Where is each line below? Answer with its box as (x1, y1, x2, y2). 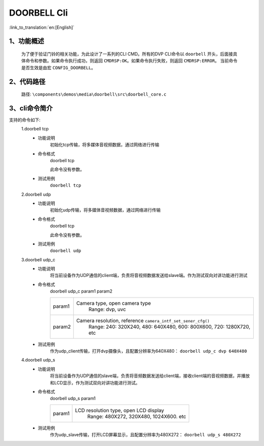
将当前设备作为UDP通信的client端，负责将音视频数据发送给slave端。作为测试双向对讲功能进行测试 (50, 273, 248, 278)
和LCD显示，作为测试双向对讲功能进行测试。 (50, 380, 140, 385)
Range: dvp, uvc (88, 306, 126, 313)
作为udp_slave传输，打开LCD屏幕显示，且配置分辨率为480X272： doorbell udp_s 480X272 (50, 432, 242, 438)
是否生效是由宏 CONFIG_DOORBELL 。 (21, 64, 96, 70)
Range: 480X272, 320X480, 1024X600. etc (87, 413, 186, 420)
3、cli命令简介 (9, 104, 53, 112)
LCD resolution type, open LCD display (75, 407, 164, 414)
